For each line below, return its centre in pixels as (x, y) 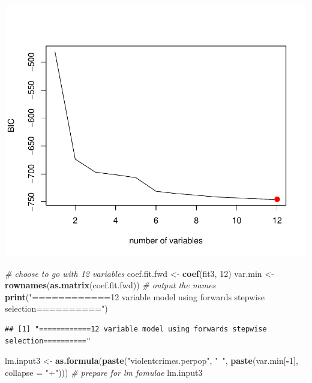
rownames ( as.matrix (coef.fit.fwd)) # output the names (110, 285)
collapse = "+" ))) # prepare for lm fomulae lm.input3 (104, 372)
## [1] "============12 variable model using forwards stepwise (136, 329)
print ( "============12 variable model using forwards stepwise (135, 296)
